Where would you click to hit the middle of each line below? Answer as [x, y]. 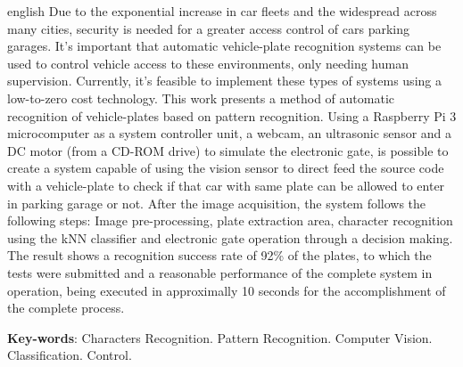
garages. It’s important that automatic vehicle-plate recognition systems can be [224, 46]
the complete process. [66, 308]
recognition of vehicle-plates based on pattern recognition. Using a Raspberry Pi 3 [232, 115]
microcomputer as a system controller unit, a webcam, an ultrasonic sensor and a [230, 133]
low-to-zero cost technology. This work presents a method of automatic [201, 98]
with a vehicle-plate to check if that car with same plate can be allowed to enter [226, 185]
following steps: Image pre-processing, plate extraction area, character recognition [230, 220]
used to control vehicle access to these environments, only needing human [208, 63]
